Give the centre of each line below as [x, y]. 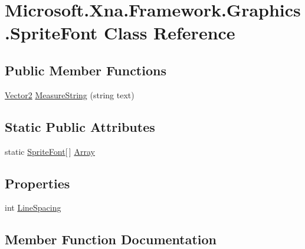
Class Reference [170, 33]
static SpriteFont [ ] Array [50, 151]
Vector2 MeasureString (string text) [70, 94]
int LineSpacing [33, 207]
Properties [37, 183]
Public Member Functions [86, 70]
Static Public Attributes [80, 126]
